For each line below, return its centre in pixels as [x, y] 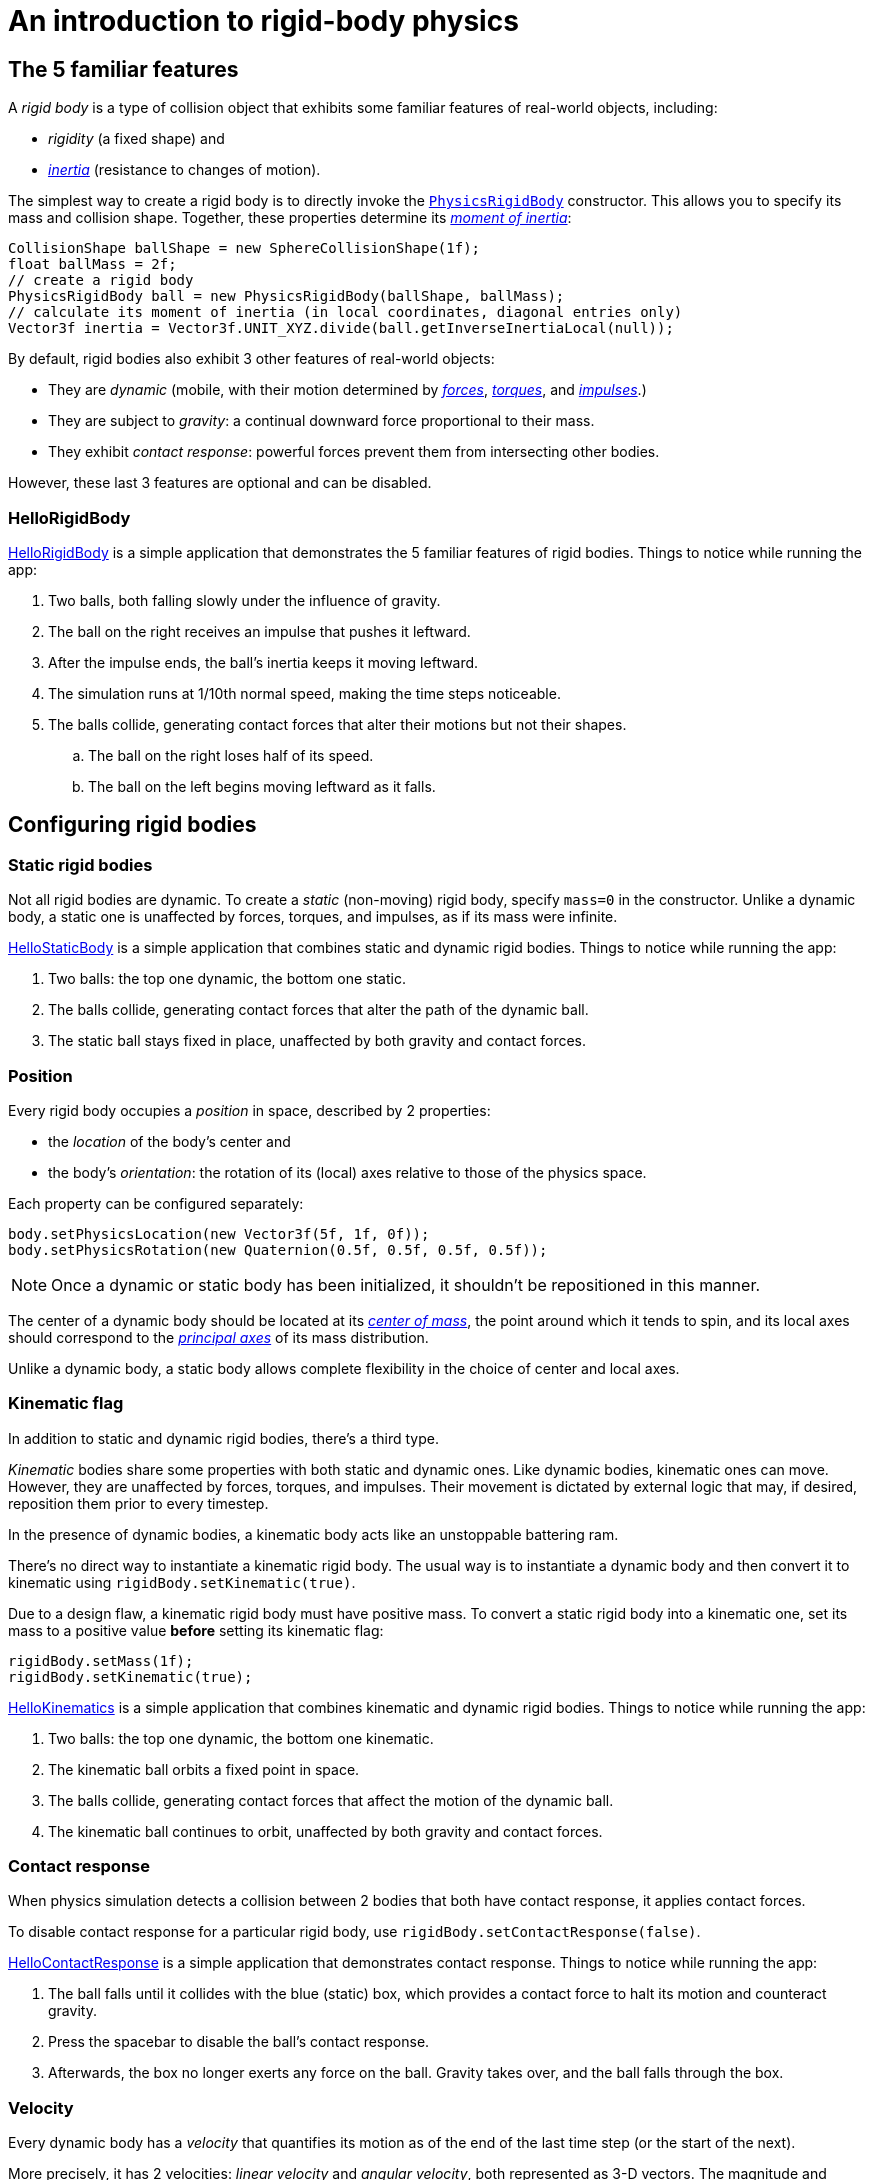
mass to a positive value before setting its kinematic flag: [196, 1630]
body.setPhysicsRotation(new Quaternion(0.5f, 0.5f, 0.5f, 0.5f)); [278, 1249]
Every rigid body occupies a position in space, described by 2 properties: [249, 1110]
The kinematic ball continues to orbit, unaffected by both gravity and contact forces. [325, 1831]
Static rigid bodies [80, 864]
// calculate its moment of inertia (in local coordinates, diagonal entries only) [345, 312]
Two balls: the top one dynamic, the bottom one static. [227, 979]
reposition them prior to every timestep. [138, 1503]
